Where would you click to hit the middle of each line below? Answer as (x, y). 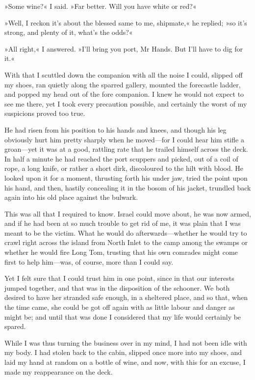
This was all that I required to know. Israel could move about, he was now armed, (128, 213)
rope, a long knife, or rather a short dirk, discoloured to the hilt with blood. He (124, 168)
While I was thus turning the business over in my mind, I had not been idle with (126, 342)
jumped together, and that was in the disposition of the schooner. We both (117, 287)
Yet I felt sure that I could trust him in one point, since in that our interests (119, 278)
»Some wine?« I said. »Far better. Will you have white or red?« (101, 6)
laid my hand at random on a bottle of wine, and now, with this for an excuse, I (125, 362)
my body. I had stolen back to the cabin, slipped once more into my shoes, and (123, 352)
